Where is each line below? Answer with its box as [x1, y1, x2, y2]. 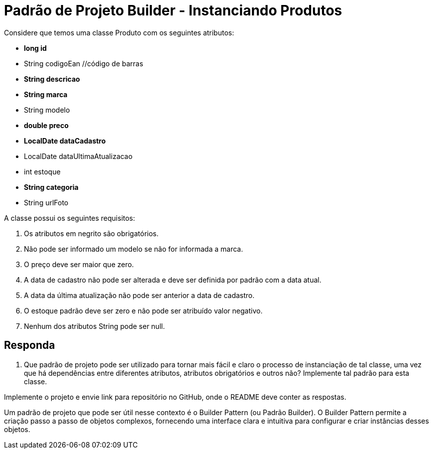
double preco [24, 121, 69, 130]
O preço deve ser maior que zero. [24, 260, 134, 269]
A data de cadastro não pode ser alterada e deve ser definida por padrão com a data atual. [24, 275, 322, 284]
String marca [24, 90, 68, 99]
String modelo [24, 105, 70, 114]
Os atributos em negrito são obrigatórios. [24, 229, 159, 238]
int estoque [24, 167, 61, 176]
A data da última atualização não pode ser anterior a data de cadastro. [24, 291, 255, 300]
